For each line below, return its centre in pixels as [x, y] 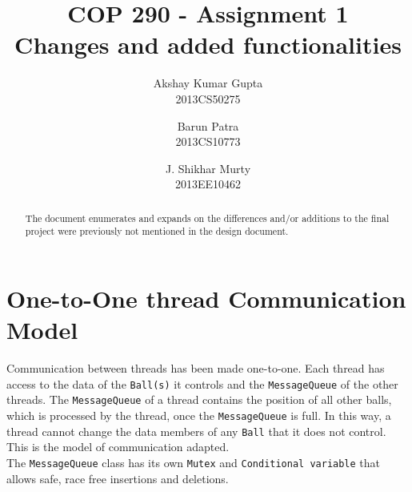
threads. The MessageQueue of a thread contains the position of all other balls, [199, 399]
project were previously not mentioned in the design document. [157, 231]
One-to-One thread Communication [206, 298]
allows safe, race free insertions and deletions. [118, 478]
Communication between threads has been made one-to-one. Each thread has [196, 368]
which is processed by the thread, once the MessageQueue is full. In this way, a [199, 415]
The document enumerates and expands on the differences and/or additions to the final [207, 218]
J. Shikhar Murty [208, 168]
